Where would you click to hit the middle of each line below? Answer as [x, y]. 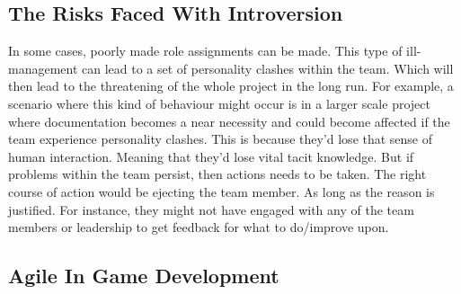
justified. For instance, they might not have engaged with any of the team [211, 209]
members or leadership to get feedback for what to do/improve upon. [199, 227]
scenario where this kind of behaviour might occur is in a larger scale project [219, 103]
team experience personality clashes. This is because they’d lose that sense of [221, 139]
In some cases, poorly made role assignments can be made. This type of [205, 51]
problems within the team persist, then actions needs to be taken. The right [217, 174]
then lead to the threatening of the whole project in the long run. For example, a [231, 86]
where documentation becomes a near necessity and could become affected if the [229, 121]
